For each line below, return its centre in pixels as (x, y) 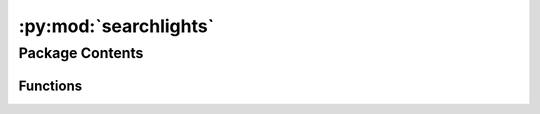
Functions (50, 85)
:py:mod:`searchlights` (116, 26)
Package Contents (81, 53)
